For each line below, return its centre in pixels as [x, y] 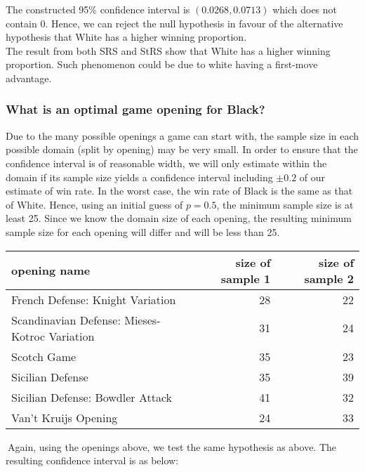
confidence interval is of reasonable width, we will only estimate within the [166, 163]
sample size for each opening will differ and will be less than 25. [143, 231]
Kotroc [28, 336]
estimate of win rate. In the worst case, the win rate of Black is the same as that [179, 191]
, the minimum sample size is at [285, 204]
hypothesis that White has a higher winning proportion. [126, 37]
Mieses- [142, 320]
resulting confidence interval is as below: [92, 460]
